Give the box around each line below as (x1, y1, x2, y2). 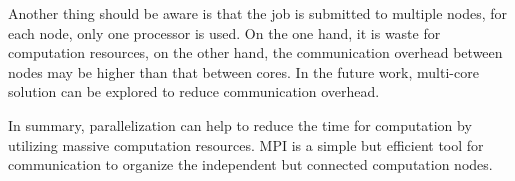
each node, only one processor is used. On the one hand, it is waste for (8, 22, 441, 43)
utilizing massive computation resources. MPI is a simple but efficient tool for (8, 134, 484, 155)
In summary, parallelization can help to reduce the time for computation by (8, 114, 472, 135)
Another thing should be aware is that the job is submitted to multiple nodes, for (8, 3, 508, 23)
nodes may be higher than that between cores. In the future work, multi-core (8, 61, 479, 82)
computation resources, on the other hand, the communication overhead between (8, 42, 503, 63)
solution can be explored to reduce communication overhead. (8, 81, 380, 102)
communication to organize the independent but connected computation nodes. (8, 154, 493, 175)
